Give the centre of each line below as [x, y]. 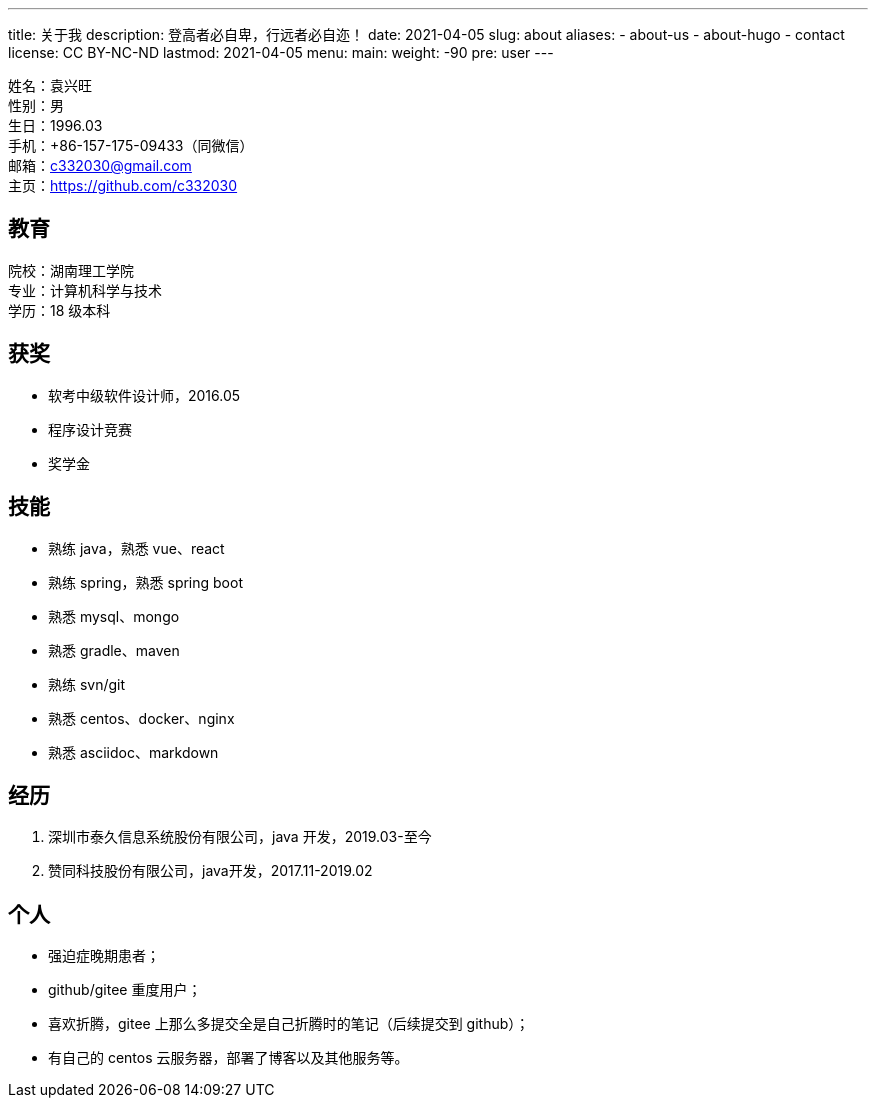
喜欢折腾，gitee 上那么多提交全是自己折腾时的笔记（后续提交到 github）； [289, 1024]
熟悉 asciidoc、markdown [133, 752]
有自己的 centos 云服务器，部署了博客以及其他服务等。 [228, 1058]
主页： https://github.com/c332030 [123, 185]
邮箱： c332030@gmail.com [100, 165]
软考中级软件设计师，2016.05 [144, 395]
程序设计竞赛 [90, 429]
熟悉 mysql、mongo [114, 616]
